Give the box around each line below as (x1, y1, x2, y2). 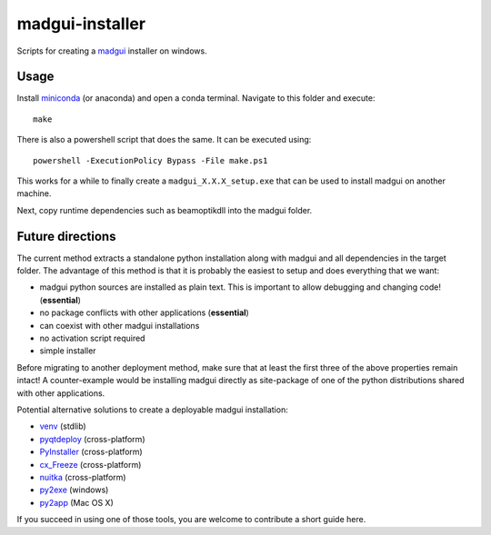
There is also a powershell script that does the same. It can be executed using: (16, 134, 312, 145)
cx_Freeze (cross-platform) (39, 459, 142, 470)
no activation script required (39, 332, 145, 344)
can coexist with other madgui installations (39, 320, 200, 331)
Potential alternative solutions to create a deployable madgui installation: (16, 404, 288, 415)
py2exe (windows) (39, 484, 109, 495)
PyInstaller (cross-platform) (39, 446, 143, 458)
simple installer (39, 345, 96, 356)
